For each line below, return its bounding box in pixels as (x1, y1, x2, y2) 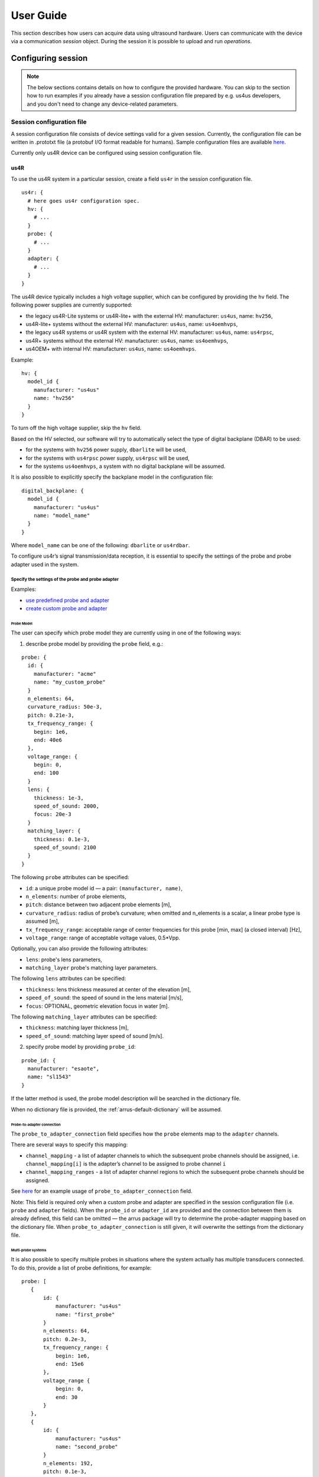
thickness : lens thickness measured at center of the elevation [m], (25, 985, 191, 993)
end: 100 (33, 770, 59, 776)
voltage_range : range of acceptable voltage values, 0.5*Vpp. (25, 934, 180, 941)
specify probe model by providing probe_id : (25, 1043, 136, 1050)
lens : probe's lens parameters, (25, 956, 103, 963)
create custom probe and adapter (25, 605, 108, 611)
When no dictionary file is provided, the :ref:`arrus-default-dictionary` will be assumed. (11, 1105, 223, 1113)
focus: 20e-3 (33, 811, 71, 818)
